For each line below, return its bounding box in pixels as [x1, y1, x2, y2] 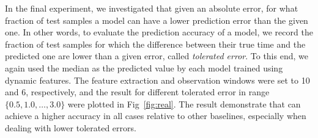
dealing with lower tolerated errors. [5, 121, 136, 134]
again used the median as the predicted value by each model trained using [5, 61, 283, 74]
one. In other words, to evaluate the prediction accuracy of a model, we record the [5, 26, 313, 38]
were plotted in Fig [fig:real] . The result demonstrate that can [67, 97, 301, 110]
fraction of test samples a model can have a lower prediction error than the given [5, 13, 308, 26]
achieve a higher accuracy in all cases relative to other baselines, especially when [5, 109, 306, 122]
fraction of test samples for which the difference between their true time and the [5, 37, 306, 50]
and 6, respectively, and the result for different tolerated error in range [5, 85, 270, 98]
